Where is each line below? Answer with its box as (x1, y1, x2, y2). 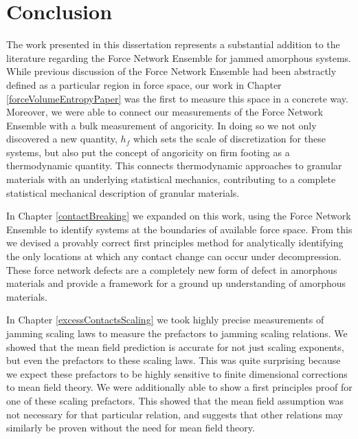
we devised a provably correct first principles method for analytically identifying (6, 235, 344, 250)
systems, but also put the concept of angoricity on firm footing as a (6, 144, 290, 159)
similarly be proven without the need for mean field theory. (6, 420, 255, 435)
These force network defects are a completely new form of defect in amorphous (6, 262, 337, 277)
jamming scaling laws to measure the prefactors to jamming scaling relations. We (6, 326, 348, 340)
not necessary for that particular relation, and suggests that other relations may (6, 407, 343, 421)
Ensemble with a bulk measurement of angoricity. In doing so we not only (6, 118, 317, 132)
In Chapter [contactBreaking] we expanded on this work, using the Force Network (6, 208, 351, 223)
